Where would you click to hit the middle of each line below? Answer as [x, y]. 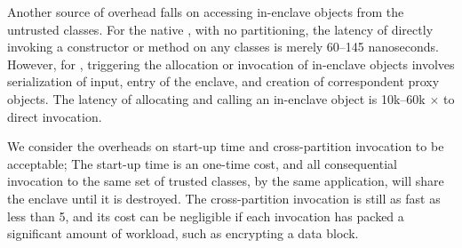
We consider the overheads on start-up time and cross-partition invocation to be [226, 146]
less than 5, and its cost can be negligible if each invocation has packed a [206, 216]
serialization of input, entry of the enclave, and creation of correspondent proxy [223, 81]
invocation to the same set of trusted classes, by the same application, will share [226, 181]
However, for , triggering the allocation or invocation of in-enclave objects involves [231, 64]
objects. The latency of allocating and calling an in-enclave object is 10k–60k [216, 98]
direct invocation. [55, 116]
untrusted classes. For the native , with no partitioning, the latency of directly [220, 29]
